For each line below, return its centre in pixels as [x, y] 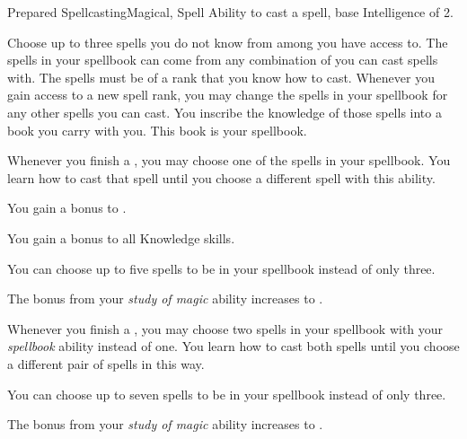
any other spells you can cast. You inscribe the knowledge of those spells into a [225, 112]
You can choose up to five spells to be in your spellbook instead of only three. [221, 268]
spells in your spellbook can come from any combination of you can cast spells [223, 60]
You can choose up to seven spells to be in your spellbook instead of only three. [227, 394]
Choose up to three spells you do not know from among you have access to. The [228, 42]
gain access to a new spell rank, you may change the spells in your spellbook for [228, 95]
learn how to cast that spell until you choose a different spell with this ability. [221, 177]
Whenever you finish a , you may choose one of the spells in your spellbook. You [229, 160]
